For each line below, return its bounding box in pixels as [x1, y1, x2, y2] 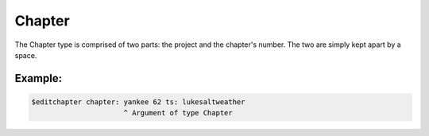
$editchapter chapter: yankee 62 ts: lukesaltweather [31, 97, 245, 107]
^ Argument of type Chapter [123, 108, 234, 118]
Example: [14, 72, 63, 85]
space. [14, 50, 37, 60]
